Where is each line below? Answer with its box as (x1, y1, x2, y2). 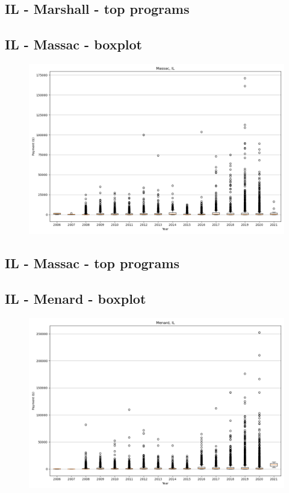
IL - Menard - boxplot (5, 289, 146, 308)
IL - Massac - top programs (5, 254, 179, 272)
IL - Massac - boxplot (5, 35, 142, 54)
